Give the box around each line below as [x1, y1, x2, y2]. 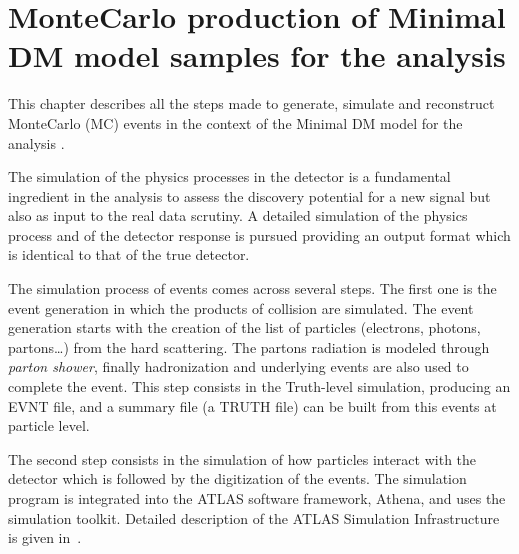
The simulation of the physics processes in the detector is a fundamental [8, 166, 451, 187]
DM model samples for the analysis [8, 35, 506, 76]
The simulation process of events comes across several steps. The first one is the [8, 278, 497, 299]
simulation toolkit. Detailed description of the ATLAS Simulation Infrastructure [8, 507, 500, 528]
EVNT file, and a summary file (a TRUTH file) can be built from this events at [8, 395, 497, 416]
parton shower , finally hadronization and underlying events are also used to [8, 356, 469, 377]
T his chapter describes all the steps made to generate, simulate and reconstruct [8, 93, 495, 114]
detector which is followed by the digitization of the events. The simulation [8, 468, 467, 489]
